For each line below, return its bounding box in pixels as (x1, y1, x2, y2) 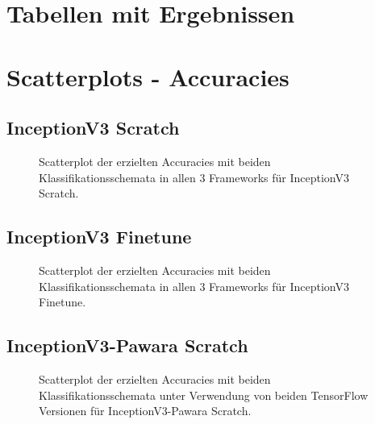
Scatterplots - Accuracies (6, 60, 290, 93)
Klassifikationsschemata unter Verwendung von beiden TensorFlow (39, 386, 369, 403)
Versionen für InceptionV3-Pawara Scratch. (39, 402, 252, 419)
